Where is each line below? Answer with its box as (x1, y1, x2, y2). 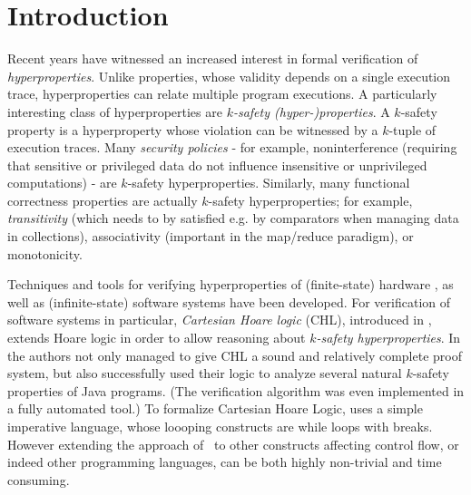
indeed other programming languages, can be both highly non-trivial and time (7, 452, 442, 471)
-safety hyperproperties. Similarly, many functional (127, 173, 410, 192)
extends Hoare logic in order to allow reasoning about (7, 328, 306, 347)
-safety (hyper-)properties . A (232, 102, 390, 121)
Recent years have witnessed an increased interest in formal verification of (7, 49, 418, 68)
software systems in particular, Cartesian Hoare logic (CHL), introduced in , (7, 310, 432, 329)
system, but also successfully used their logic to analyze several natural (7, 364, 402, 383)
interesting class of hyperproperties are (7, 102, 222, 121)
